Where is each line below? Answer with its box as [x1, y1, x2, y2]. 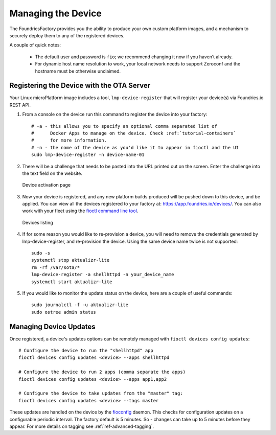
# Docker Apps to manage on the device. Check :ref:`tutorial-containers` [31, 130, 236, 136]
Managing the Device [9, 8, 102, 19]
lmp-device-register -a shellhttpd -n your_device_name [31, 271, 174, 278]
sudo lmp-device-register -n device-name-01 [31, 152, 145, 158]
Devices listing [22, 219, 53, 225]
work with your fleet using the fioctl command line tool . [22, 208, 139, 214]
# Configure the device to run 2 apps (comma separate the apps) [18, 369, 186, 375]
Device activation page [22, 182, 71, 188]
